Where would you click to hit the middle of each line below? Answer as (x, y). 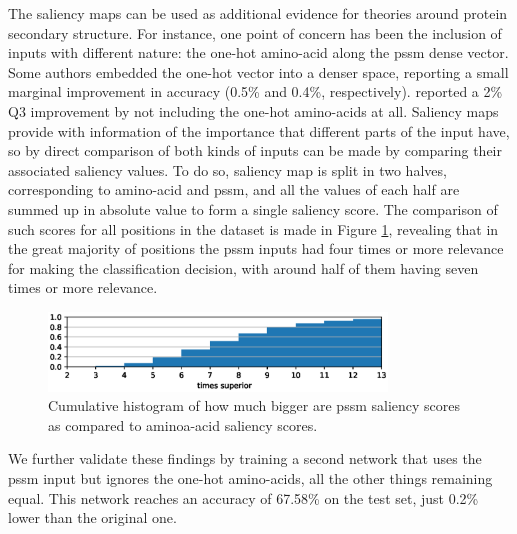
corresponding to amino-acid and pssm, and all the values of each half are (234, 189)
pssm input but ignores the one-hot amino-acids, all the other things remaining (250, 478)
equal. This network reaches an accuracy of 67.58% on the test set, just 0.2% (243, 497)
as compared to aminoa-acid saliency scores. (183, 424)
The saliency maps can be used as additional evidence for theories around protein (258, 13)
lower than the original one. (92, 517)
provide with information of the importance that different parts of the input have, (259, 130)
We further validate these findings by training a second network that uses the (245, 458)
